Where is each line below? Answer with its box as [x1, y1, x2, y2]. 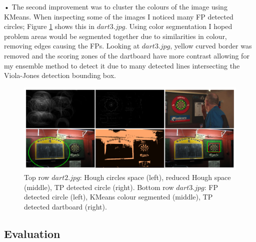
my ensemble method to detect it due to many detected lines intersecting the [4, 60, 240, 70]
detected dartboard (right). [24, 201, 107, 211]
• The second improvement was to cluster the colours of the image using [4, 1, 227, 11]
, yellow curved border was [170, 40, 252, 51]
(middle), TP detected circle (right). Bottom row [24, 181, 174, 192]
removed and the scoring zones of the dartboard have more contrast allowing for [4, 50, 249, 60]
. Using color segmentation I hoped [125, 21, 232, 31]
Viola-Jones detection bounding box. [4, 70, 116, 80]
